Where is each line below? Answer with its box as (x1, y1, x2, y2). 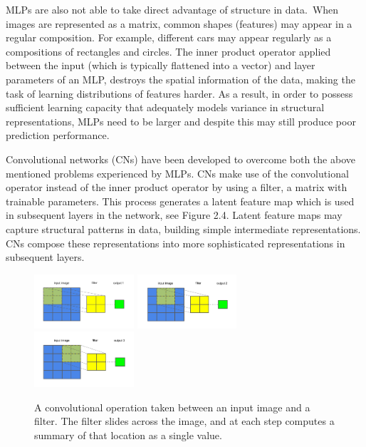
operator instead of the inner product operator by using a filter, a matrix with (6, 180, 347, 195)
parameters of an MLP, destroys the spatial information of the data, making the (6, 71, 355, 86)
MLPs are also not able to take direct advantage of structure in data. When (6, 2, 339, 16)
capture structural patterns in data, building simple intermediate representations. (6, 221, 361, 236)
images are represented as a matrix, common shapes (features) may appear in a (6, 16, 352, 31)
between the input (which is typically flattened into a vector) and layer (6, 58, 315, 73)
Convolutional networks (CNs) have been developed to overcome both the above (6, 151, 355, 166)
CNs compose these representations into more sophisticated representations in (6, 235, 345, 250)
